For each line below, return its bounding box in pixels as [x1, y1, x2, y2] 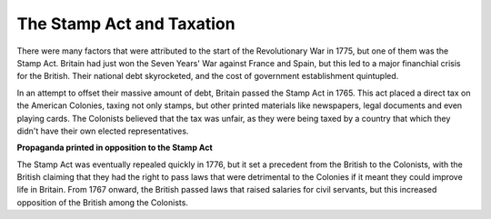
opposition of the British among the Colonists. [16, 196, 188, 208]
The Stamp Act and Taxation [16, 14, 235, 34]
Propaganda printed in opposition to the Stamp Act [16, 142, 213, 154]
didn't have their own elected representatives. [16, 125, 189, 136]
